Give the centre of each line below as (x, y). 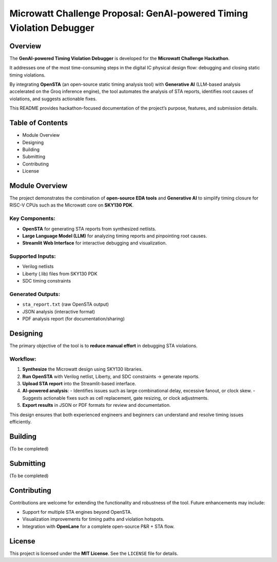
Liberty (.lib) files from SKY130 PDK (60, 274)
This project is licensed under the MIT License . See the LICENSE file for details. (94, 553)
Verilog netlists (38, 267)
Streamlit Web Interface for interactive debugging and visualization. (95, 243)
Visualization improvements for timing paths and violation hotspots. (93, 519)
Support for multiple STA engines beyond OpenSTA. (77, 512)
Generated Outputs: (35, 294)
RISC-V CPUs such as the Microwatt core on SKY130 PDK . (72, 205)
